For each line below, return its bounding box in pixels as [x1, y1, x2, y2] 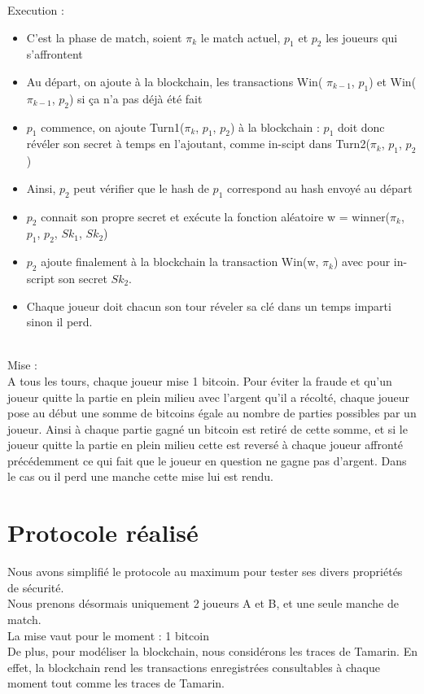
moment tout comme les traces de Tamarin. [7, 674, 225, 692]
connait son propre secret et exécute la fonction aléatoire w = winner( [41, 207, 391, 225]
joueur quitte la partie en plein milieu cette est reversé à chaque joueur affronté [7, 436, 404, 453]
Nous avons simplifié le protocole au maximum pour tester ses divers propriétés [7, 563, 403, 580]
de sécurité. [7, 578, 64, 596]
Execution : [7, 2, 64, 18]
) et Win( [369, 72, 417, 89]
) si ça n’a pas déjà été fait [68, 89, 203, 107]
